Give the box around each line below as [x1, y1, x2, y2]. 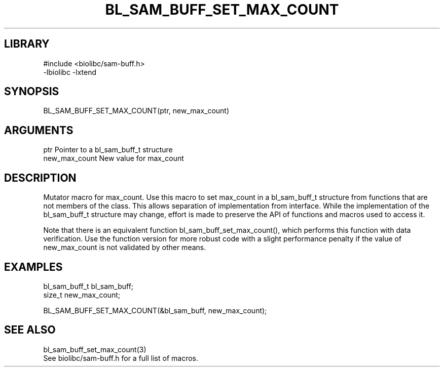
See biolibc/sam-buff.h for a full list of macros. [43, 353, 198, 362]
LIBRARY [4, 37, 50, 51]
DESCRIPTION [4, 171, 77, 184]
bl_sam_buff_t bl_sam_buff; [43, 281, 134, 291]
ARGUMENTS [4, 123, 73, 137]
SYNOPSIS [4, 85, 59, 98]
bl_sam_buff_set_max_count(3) [43, 345, 146, 354]
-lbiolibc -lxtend [43, 67, 97, 76]
